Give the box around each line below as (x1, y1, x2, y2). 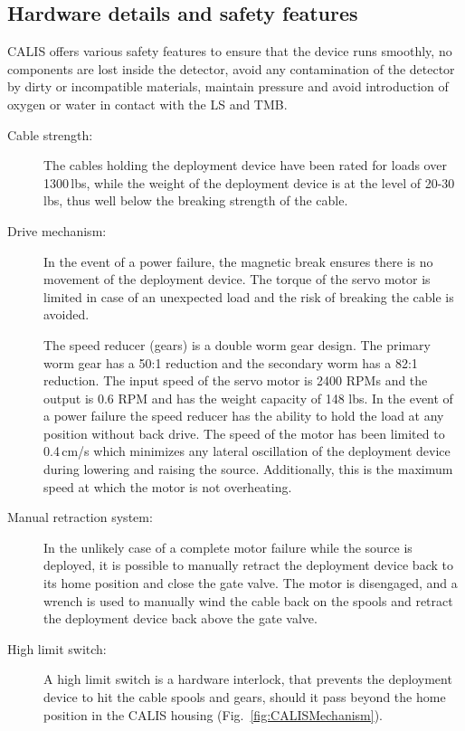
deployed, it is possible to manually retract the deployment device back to (43, 555, 453, 574)
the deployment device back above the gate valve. (43, 609, 318, 628)
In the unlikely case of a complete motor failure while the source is (43, 537, 413, 556)
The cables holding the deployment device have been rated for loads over (43, 156, 447, 175)
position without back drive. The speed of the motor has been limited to (43, 423, 445, 442)
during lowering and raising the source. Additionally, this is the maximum (43, 460, 453, 479)
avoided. (43, 305, 90, 324)
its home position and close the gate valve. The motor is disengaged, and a (43, 574, 458, 593)
